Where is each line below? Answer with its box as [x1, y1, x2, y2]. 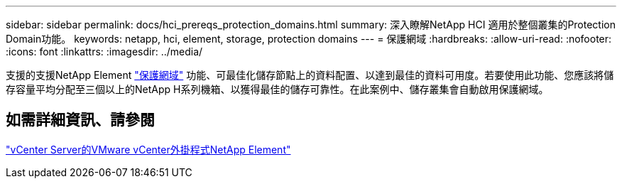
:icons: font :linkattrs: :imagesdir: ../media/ [6, 45, 203, 58]
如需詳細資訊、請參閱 [6, 111, 155, 129]
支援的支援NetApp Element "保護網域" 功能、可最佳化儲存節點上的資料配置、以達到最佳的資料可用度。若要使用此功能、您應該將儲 [6, 69, 614, 81]
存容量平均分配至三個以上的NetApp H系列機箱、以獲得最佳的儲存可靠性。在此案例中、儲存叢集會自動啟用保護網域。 [6, 83, 549, 95]
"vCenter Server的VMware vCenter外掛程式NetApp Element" [6, 143, 291, 156]
